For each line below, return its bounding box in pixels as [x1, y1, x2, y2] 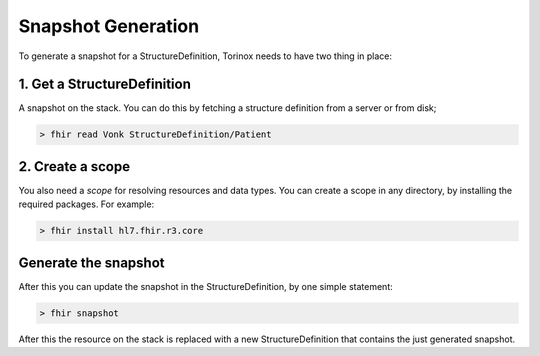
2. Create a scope [18, 158, 130, 175]
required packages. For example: [18, 198, 155, 210]
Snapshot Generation [18, 15, 200, 37]
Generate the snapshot [18, 254, 165, 271]
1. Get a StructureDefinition [18, 76, 192, 93]
